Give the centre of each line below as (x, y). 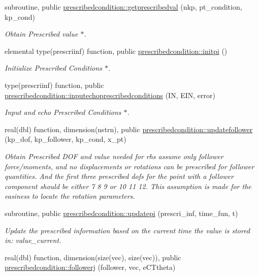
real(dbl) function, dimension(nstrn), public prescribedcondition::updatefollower (129, 129)
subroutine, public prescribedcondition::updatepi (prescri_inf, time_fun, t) (121, 213)
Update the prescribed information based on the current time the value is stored (127, 230)
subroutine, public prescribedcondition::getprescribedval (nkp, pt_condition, (123, 7)
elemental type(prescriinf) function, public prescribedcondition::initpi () (116, 51)
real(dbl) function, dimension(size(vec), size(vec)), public (93, 257)
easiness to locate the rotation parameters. (70, 196)
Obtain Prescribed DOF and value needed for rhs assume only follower (114, 156)
